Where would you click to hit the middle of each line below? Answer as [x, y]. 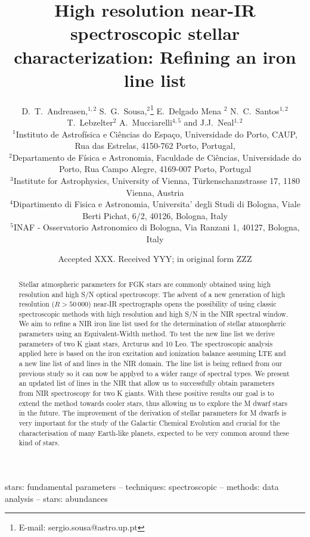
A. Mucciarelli [146, 122]
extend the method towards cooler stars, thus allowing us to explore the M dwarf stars [153, 403]
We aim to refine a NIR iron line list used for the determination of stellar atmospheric [152, 324]
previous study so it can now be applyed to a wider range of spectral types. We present [154, 373]
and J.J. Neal [209, 122]
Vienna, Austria [155, 192]
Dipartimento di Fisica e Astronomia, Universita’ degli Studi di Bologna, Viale [156, 204]
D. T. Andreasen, [55, 110]
